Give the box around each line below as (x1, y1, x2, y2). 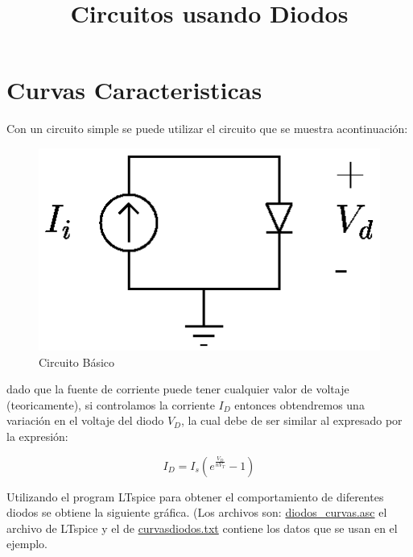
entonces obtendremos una (234, 396, 365, 413)
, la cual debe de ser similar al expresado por (181, 412, 403, 429)
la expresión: (6, 427, 68, 444)
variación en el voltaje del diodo (6, 412, 164, 429)
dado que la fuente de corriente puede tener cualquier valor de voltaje (6, 380, 349, 397)
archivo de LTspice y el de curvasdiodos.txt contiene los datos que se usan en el (6, 519, 398, 536)
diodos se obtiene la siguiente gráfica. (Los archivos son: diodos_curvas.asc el (6, 504, 387, 521)
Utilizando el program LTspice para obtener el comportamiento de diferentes (6, 488, 384, 505)
